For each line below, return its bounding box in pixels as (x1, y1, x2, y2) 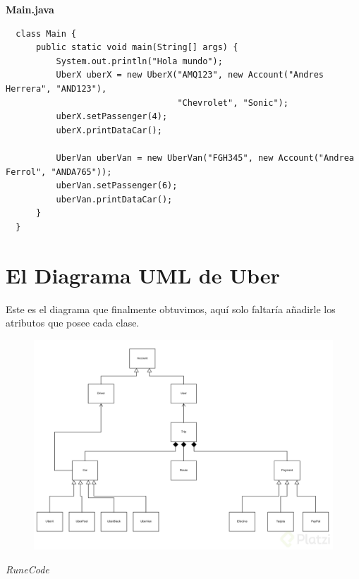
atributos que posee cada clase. (6, 315, 140, 330)
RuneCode (6, 561, 49, 576)
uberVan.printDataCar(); (56, 194, 173, 205)
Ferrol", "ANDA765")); (6, 166, 112, 177)
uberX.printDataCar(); (56, 125, 162, 135)
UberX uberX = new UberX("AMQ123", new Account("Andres (56, 70, 324, 80)
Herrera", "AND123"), (6, 83, 107, 94)
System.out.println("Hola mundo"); (56, 56, 223, 66)
